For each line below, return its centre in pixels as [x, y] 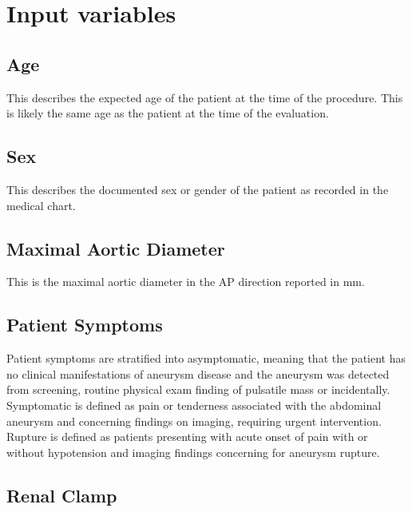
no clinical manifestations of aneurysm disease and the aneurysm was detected [198, 373]
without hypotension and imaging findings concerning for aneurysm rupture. [193, 452]
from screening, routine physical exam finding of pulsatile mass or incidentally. [198, 389]
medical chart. [41, 205]
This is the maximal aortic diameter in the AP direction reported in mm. [186, 282]
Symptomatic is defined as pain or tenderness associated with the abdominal [194, 405]
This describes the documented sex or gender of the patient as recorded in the [198, 189]
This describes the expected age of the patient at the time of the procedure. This [205, 97]
